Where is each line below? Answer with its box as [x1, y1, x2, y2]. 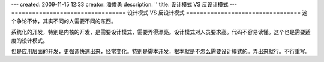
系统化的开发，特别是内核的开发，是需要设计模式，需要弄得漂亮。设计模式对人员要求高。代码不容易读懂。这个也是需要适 [11, 29, 311, 36]
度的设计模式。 [11, 36, 48, 44]
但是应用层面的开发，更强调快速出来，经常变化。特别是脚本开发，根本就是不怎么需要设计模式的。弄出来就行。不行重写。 [11, 48, 311, 55]
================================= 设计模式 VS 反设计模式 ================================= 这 [11, 9, 308, 16]
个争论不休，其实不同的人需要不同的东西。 [11, 17, 116, 24]
